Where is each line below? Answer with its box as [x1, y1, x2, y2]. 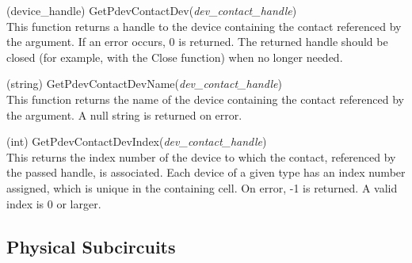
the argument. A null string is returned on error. [6, 106, 242, 123]
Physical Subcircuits [6, 234, 176, 258]
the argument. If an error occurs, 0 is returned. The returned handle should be [6, 33, 388, 50]
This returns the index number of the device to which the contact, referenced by [6, 148, 396, 165]
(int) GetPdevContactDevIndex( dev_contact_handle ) [6, 133, 267, 150]
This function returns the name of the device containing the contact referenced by [6, 90, 404, 107]
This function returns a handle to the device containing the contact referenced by [6, 17, 402, 34]
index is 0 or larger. [6, 195, 101, 212]
